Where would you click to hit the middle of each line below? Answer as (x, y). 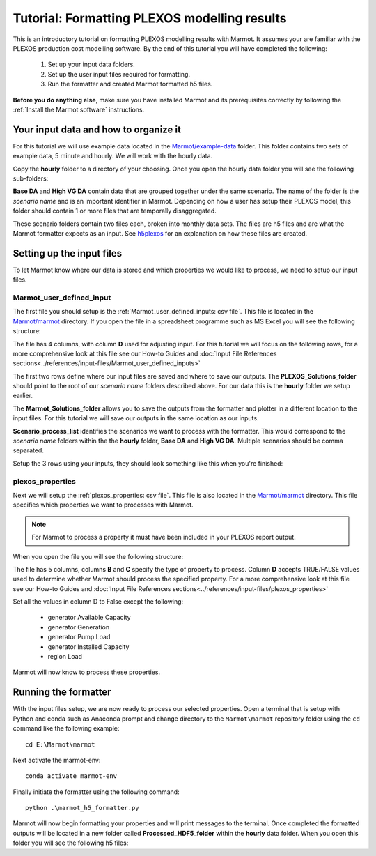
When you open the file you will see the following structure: (98, 556)
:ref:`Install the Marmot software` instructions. (79, 109)
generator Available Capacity (89, 618)
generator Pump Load (79, 637)
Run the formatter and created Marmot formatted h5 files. (130, 84)
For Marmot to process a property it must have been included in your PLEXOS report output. (164, 537)
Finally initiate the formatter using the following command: (96, 792)
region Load (65, 657)
